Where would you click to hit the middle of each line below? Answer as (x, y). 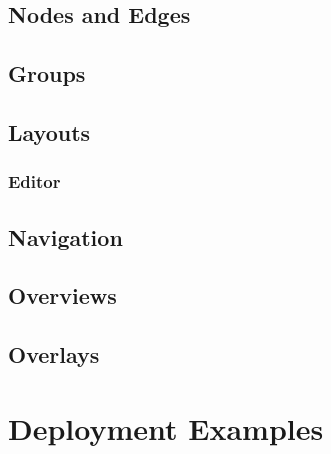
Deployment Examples (166, 427)
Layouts (49, 131)
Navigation (65, 236)
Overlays (54, 354)
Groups (47, 73)
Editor (34, 181)
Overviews (62, 295)
